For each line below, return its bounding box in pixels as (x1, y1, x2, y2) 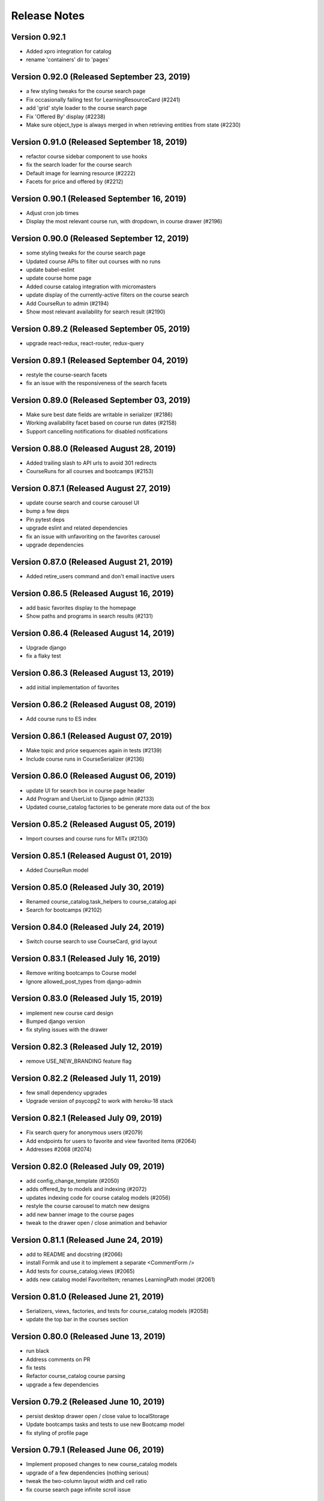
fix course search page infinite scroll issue (26, 1486, 131, 1493)
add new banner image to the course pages (26, 1210, 134, 1218)
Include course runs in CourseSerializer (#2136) (26, 755, 145, 763)
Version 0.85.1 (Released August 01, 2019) (11, 851, 172, 861)
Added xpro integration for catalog (26, 48, 112, 55)
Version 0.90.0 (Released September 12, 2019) (11, 234, 189, 244)
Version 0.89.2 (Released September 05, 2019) (11, 324, 190, 334)
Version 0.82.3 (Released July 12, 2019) (11, 1042, 163, 1052)
